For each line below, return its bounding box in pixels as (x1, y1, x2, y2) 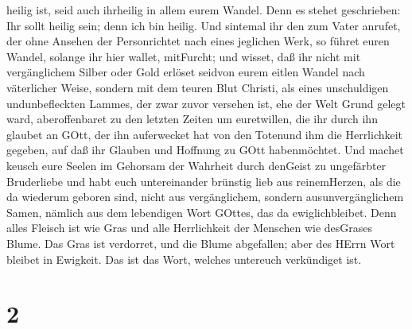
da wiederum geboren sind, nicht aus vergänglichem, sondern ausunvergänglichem (6, 188, 404, 205)
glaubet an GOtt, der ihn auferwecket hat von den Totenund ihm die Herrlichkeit (6, 126, 403, 142)
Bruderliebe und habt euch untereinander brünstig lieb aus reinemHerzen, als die (6, 172, 401, 189)
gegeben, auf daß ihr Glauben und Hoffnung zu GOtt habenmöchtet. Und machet (6, 141, 404, 158)
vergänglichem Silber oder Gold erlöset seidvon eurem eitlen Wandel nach (6, 64, 365, 80)
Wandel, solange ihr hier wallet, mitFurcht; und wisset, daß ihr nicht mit (6, 48, 361, 64)
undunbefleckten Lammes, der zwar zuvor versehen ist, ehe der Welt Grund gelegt (6, 95, 406, 111)
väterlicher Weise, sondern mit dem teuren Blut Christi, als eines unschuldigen (6, 79, 389, 95)
